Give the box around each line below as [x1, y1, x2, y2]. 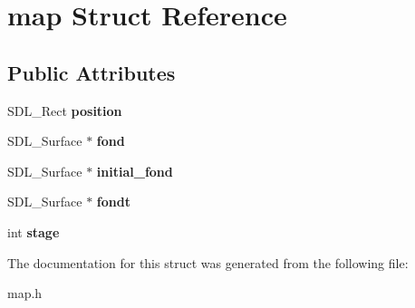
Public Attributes [7, 58, 176, 86]
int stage [7, 222, 60, 241]
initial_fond [96, 161, 173, 180]
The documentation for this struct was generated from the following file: [7, 253, 409, 272]
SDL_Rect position [7, 101, 122, 120]
